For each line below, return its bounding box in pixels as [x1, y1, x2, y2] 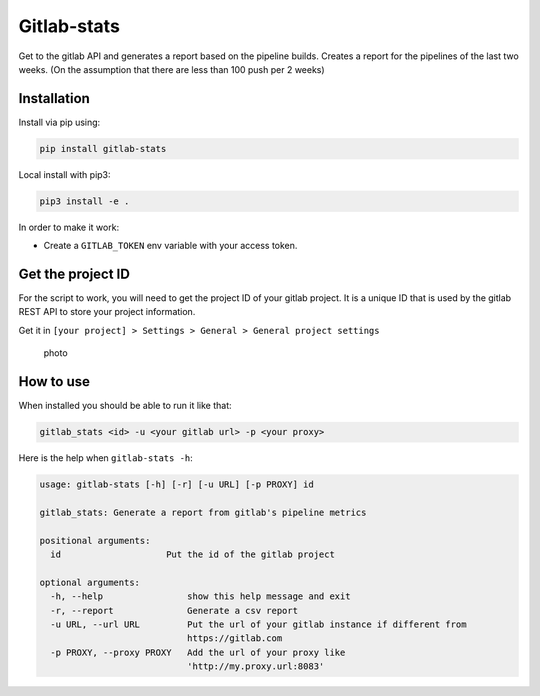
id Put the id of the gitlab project [50, 549, 335, 560]
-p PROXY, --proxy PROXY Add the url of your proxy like [50, 646, 346, 658]
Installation [18, 90, 90, 107]
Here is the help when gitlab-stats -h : [18, 452, 194, 464]
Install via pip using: [18, 116, 101, 128]
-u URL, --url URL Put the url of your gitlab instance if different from [50, 619, 467, 630]
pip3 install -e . [39, 195, 130, 207]
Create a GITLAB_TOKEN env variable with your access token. [43, 240, 298, 252]
